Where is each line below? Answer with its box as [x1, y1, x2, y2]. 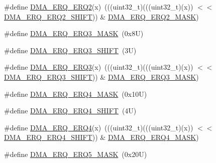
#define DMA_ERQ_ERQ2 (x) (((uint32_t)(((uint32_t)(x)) [4, 2, 193, 12]
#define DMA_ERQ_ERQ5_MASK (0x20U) [4, 148, 147, 159]
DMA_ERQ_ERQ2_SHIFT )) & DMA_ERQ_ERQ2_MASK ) [4, 11, 199, 22]
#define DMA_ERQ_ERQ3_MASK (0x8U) [4, 28, 144, 39]
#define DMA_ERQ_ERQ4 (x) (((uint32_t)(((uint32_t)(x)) [4, 122, 193, 132]
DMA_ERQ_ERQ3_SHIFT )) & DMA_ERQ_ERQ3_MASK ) [4, 71, 199, 82]
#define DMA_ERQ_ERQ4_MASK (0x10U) [4, 88, 147, 99]
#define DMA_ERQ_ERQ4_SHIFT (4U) [4, 105, 137, 116]
